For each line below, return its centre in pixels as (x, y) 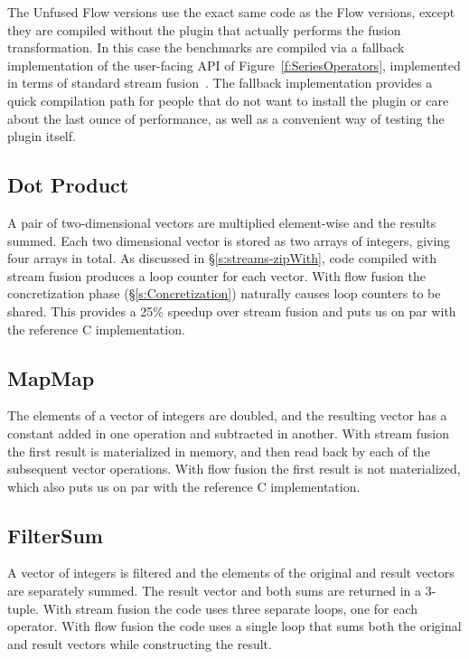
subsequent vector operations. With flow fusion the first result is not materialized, (234, 469)
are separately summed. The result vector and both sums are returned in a (214, 591)
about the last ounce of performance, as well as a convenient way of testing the (226, 118)
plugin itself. (42, 136)
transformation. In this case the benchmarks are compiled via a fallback (206, 47)
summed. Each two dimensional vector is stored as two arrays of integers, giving (229, 240)
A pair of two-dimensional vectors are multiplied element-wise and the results (222, 222)
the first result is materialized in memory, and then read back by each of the (219, 451)
